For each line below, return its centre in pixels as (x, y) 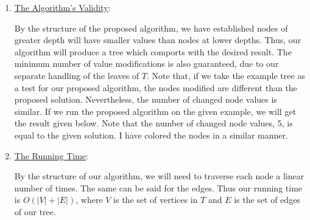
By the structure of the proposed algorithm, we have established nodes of (151, 28)
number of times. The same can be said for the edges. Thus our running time (158, 187)
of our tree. (35, 211)
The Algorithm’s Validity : (62, 7)
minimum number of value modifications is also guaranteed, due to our (146, 64)
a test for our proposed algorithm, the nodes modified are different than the (156, 87)
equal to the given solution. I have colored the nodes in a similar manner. (151, 135)
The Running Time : (51, 155)
